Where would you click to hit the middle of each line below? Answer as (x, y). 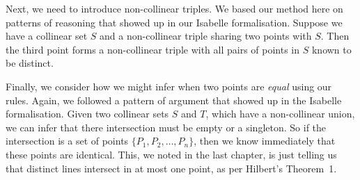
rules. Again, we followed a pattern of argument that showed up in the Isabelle (174, 100)
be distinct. (30, 63)
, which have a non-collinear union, (280, 114)
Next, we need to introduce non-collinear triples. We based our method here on (174, 8)
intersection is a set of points (67, 141)
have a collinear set (47, 36)
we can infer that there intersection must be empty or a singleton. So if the (166, 127)
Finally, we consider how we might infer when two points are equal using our (169, 86)
